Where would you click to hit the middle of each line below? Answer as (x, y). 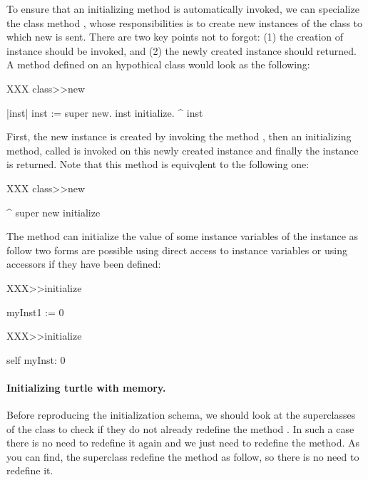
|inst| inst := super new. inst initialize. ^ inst (105, 112)
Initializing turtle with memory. (86, 387)
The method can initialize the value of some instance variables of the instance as (183, 236)
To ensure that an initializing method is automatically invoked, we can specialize (183, 9)
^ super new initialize (53, 212)
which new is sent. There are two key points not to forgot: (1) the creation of (175, 37)
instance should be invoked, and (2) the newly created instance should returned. (182, 50)
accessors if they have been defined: (84, 264)
